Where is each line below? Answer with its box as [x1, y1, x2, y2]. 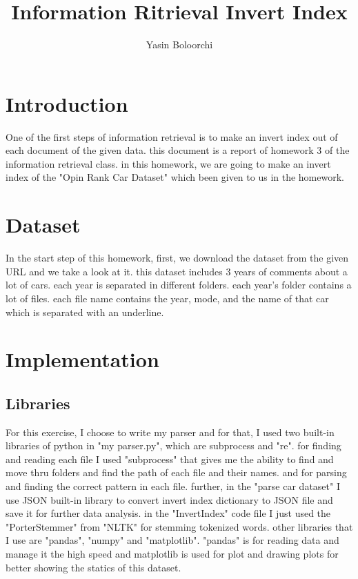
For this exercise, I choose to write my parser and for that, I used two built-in [6, 424, 335, 439]
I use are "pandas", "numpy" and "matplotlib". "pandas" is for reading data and [6, 533, 339, 547]
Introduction [6, 89, 128, 117]
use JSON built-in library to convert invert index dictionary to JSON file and [6, 492, 333, 507]
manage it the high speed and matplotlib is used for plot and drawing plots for [6, 547, 339, 561]
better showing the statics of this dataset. [6, 560, 181, 574]
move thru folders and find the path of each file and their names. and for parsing [6, 465, 347, 480]
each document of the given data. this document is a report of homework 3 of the [6, 143, 350, 157]
